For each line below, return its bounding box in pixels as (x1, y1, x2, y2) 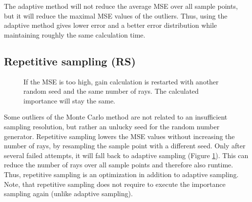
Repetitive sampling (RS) (4, 53, 136, 68)
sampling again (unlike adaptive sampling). (4, 188, 133, 199)
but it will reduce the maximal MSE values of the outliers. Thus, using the (4, 10, 228, 20)
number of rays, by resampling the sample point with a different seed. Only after (4, 141, 246, 151)
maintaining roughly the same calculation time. (4, 29, 146, 40)
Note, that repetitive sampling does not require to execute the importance (4, 179, 226, 189)
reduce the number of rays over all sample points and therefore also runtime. (4, 160, 233, 170)
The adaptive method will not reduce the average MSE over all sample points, (4, 1, 238, 11)
